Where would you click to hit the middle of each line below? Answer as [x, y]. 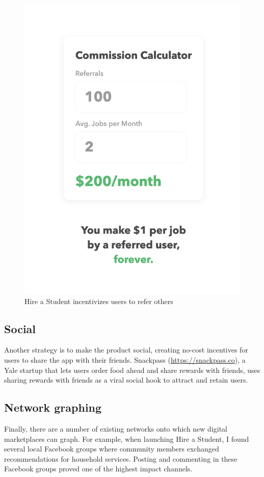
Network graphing [53, 407]
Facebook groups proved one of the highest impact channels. [98, 469]
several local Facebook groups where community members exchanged [112, 449]
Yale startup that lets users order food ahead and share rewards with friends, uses [132, 370]
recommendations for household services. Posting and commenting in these [121, 458]
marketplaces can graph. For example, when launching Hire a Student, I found [127, 438]
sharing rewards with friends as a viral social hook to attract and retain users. [126, 380]
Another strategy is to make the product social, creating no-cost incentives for [126, 350]
